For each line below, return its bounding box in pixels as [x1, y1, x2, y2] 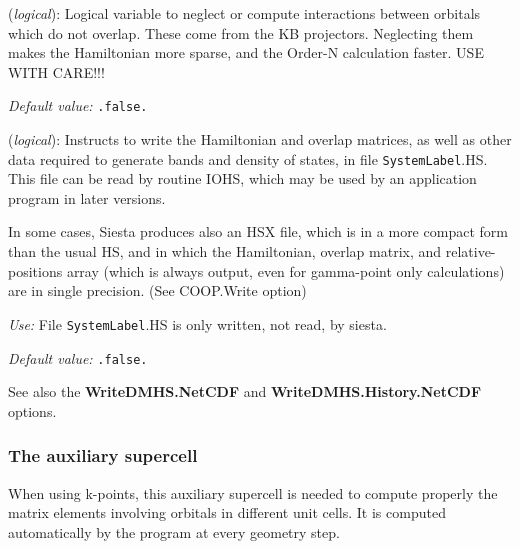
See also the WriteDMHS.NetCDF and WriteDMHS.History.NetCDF [8, 381, 482, 402]
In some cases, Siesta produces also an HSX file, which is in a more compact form [8, 221, 508, 242]
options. [8, 400, 57, 421]
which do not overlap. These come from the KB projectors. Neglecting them [8, 22, 474, 43]
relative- [445, 241, 496, 262]
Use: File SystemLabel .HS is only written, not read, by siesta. [8, 313, 387, 334]
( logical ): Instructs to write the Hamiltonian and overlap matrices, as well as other [8, 129, 512, 150]
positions [8, 260, 63, 281]
